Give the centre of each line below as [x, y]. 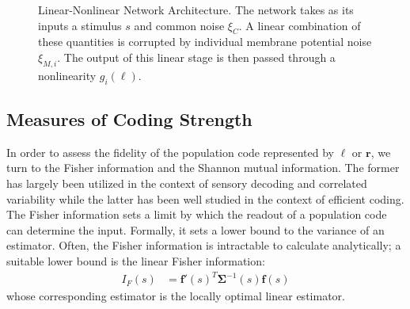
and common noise [179, 25]
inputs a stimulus [80, 25]
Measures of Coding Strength [129, 118]
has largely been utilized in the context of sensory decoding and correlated [187, 183]
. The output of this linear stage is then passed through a [196, 57]
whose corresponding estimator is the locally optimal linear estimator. [176, 296]
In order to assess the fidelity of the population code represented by [170, 152]
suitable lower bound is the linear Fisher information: [136, 260]
